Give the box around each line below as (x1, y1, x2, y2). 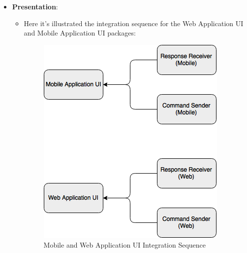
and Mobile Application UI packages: (24, 28, 136, 38)
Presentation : (12, 1, 58, 11)
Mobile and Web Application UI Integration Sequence (43, 240, 206, 250)
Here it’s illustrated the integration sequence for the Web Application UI (24, 18, 244, 28)
